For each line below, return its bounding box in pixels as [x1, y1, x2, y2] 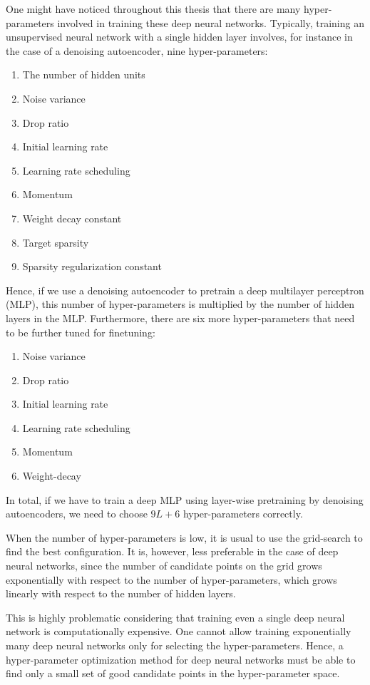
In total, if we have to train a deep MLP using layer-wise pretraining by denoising [6, 492, 364, 507]
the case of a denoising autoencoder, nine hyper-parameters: [6, 43, 268, 58]
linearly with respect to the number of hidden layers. [6, 586, 236, 601]
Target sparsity [22, 235, 89, 249]
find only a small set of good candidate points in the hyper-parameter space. [6, 666, 340, 681]
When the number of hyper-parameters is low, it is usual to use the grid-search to [6, 530, 363, 545]
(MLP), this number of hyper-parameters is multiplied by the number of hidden [6, 297, 354, 311]
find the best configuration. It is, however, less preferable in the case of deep [6, 544, 339, 559]
